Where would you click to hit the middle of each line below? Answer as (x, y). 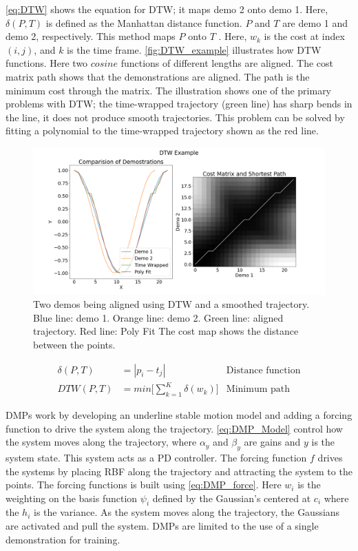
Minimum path (258, 389)
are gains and (272, 442)
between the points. (74, 344)
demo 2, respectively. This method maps (91, 36)
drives (330, 457)
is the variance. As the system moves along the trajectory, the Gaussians (187, 512)
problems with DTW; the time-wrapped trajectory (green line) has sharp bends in (179, 104)
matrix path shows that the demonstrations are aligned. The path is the (158, 76)
